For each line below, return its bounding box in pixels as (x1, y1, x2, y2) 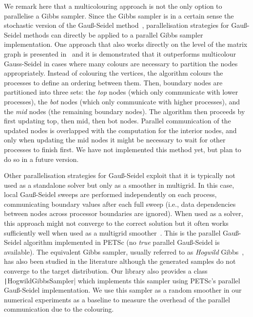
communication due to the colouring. (4, 304, 114, 314)
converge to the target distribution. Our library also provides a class (4, 266, 208, 276)
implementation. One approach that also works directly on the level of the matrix (4, 39, 248, 49)
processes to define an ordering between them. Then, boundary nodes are (4, 77, 223, 87)
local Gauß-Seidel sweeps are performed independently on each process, (4, 189, 217, 199)
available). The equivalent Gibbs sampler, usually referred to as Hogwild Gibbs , (4, 246, 244, 257)
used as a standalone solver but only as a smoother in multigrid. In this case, (4, 179, 234, 190)
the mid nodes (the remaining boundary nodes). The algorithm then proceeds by (4, 106, 245, 116)
